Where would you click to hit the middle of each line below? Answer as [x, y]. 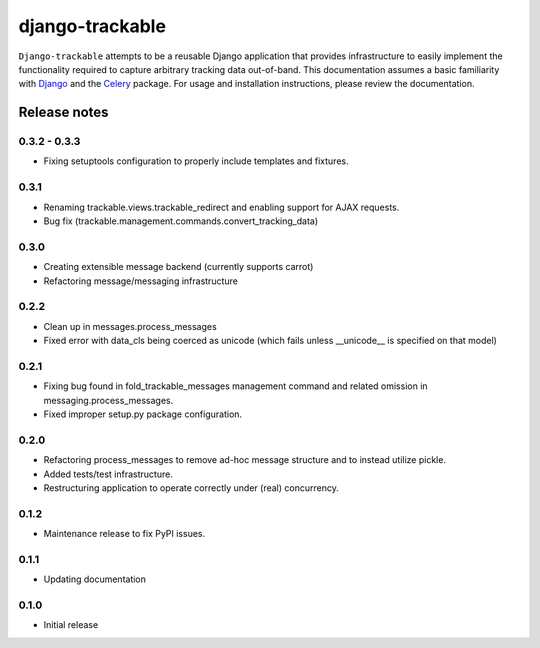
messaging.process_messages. [108, 400]
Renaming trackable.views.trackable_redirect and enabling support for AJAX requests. [221, 207]
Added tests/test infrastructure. [108, 474]
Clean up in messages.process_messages [130, 326]
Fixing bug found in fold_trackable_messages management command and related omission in [236, 386]
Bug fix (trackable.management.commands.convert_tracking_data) [181, 221]
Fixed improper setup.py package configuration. [143, 414]
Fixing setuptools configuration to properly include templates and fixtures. [196, 161]
